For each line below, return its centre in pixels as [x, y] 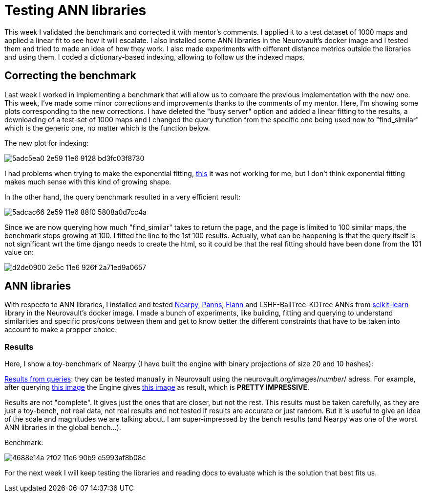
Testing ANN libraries [75, 10]
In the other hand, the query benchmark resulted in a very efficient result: [123, 197]
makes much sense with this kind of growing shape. [88, 181]
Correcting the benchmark [70, 76]
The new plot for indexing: [47, 143]
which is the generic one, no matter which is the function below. [107, 128]
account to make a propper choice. [61, 330]
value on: [19, 252]
